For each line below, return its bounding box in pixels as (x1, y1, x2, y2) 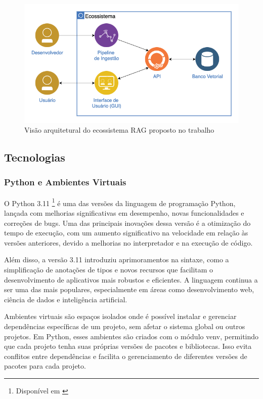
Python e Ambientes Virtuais (4, 176, 126, 188)
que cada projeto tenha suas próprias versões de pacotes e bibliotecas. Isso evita (4, 341, 252, 351)
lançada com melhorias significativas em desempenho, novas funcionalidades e (4, 208, 244, 218)
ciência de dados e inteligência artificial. (4, 294, 127, 304)
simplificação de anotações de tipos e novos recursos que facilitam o (4, 264, 213, 274)
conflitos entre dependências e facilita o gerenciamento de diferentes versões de (4, 350, 247, 361)
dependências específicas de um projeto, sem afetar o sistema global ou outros (4, 321, 245, 331)
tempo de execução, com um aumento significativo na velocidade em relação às (4, 227, 248, 238)
